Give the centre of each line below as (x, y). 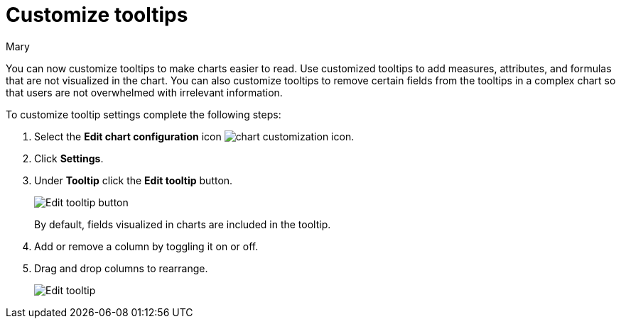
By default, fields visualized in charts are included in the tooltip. (183, 224)
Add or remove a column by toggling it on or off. (146, 246)
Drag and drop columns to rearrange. (121, 268)
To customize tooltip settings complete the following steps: (144, 114)
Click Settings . (69, 158)
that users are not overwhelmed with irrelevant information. (144, 92)
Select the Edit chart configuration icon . (194, 136)
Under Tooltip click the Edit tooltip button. (134, 180)
